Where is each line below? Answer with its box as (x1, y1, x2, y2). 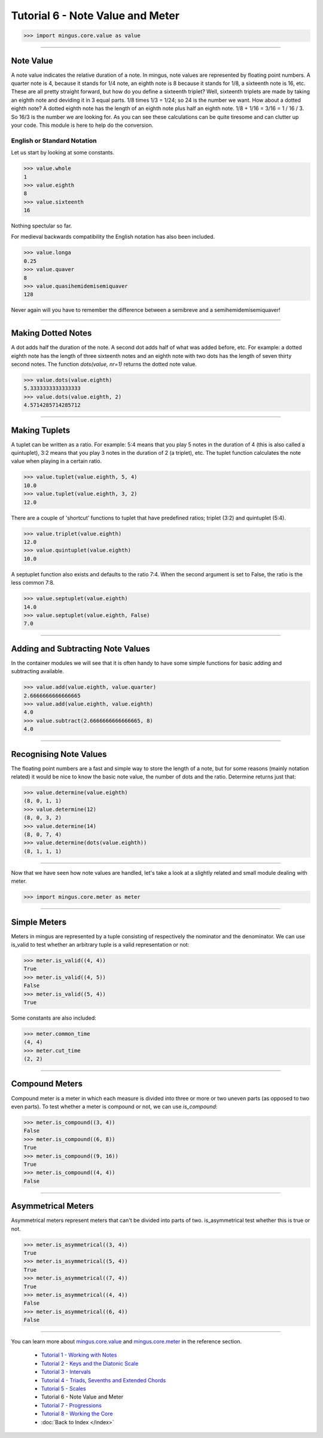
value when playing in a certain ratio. (11, 458, 102, 465)
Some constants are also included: (11, 1014, 96, 1022)
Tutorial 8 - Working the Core (41, 1410, 113, 1418)
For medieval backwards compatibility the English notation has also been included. (11, 233, 215, 241)
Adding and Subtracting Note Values (11, 643, 150, 653)
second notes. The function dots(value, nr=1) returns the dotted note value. (11, 361, 197, 368)
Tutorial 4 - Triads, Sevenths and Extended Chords (41, 1376, 166, 1384)
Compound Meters (11, 1079, 83, 1089)
